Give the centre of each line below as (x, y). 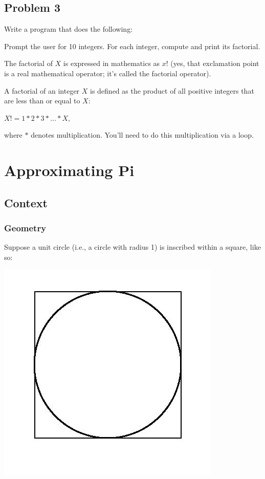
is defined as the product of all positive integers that (172, 90)
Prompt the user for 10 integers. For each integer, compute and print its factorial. (132, 46)
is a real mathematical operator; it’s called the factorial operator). (108, 73)
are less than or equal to (42, 101)
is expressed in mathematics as (112, 63)
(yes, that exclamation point (215, 63)
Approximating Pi (69, 170)
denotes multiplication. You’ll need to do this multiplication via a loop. (142, 135)
